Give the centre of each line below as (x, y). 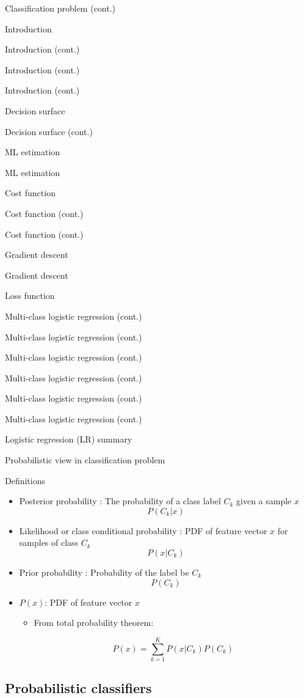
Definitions (25, 480)
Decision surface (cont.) (49, 131)
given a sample (264, 501)
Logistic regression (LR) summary (69, 439)
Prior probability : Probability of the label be (104, 572)
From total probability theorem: (94, 623)
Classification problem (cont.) (60, 8)
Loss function (30, 296)
